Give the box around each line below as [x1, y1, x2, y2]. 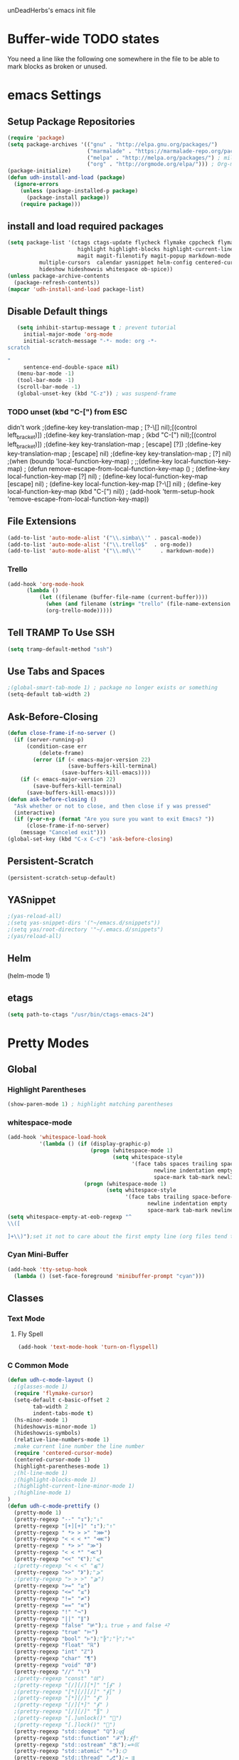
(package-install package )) [26, 194, 110, 201]
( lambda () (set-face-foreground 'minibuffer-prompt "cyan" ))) [14, 1272, 205, 1280]
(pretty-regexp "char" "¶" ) [14, 1655, 97, 1662]
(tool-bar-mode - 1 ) [16, 377, 75, 384]
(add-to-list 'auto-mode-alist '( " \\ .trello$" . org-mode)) [7, 541, 193, 548]
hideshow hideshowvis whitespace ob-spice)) [38, 265, 174, 273]
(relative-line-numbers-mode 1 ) [14, 1436, 110, 1443]
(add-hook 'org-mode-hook [7, 580, 84, 587]
